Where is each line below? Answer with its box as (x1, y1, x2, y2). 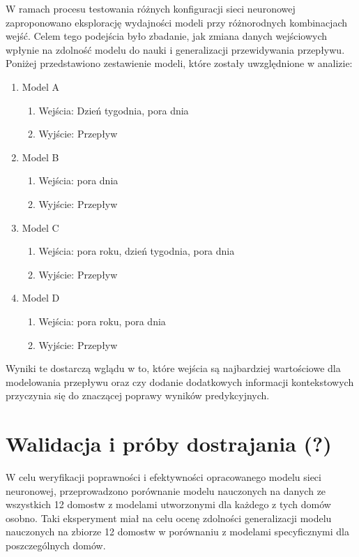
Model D (22, 290, 60, 305)
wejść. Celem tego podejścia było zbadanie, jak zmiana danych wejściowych (6, 29, 328, 43)
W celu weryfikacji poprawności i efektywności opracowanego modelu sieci (6, 470, 321, 484)
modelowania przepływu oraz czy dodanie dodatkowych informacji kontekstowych (6, 374, 354, 389)
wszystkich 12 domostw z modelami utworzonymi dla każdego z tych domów (6, 497, 331, 512)
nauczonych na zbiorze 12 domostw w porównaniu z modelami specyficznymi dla (6, 524, 349, 539)
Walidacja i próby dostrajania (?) (6, 429, 332, 458)
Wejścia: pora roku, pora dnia (38, 313, 166, 328)
